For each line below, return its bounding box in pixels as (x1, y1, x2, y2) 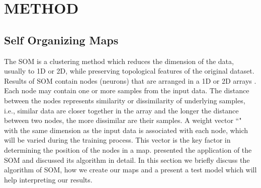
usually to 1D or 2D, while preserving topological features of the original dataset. (4, 66, 254, 76)
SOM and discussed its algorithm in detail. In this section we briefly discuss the (4, 154, 250, 165)
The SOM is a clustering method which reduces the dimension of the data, (4, 55, 234, 66)
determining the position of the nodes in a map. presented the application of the (4, 144, 252, 155)
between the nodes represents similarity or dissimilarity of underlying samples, (4, 95, 245, 105)
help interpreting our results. (4, 174, 93, 184)
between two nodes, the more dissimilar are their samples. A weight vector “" (4, 115, 242, 126)
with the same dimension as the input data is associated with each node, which (4, 124, 248, 135)
